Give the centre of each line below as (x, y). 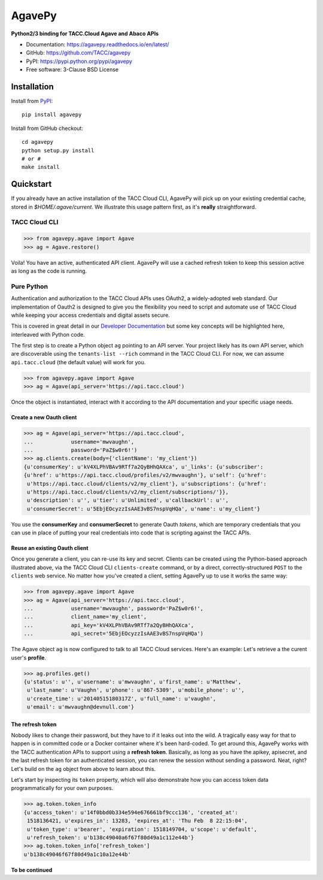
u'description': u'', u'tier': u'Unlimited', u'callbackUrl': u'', (128, 501)
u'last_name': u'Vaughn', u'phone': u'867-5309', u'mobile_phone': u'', (136, 690)
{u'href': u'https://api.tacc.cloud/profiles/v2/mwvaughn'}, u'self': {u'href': (145, 475)
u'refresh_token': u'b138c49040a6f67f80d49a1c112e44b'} (111, 837)
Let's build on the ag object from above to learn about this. (83, 769)
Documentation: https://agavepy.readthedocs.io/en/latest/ (98, 44)
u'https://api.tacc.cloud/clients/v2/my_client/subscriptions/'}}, (128, 492)
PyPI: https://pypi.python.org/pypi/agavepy (79, 61)
